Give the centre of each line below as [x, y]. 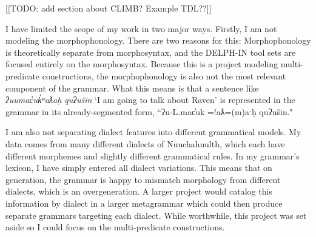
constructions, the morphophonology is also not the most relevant [164, 75]
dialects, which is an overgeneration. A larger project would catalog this [139, 191]
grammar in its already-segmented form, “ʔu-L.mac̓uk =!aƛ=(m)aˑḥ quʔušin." [149, 111]
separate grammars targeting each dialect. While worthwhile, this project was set [156, 215]
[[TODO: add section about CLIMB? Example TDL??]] [109, 8]
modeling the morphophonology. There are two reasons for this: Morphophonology [158, 40]
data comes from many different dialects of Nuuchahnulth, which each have [145, 143]
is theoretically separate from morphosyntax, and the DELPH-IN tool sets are [151, 52]
